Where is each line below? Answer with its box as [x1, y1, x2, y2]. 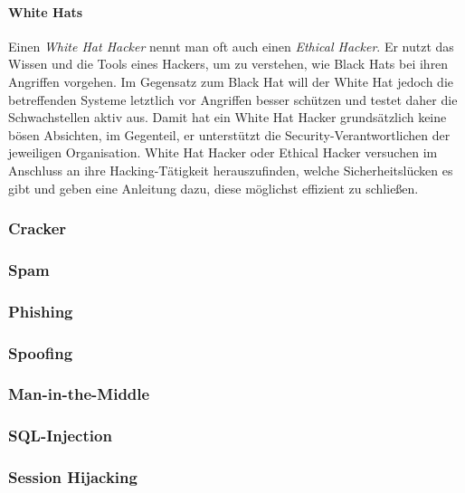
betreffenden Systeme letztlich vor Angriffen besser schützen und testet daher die [8, 90, 458, 109]
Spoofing [8, 341, 73, 364]
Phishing [8, 299, 73, 322]
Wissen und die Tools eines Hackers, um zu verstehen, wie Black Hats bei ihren [8, 54, 449, 73]
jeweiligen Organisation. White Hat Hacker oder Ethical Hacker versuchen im [8, 143, 438, 162]
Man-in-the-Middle [8, 383, 150, 405]
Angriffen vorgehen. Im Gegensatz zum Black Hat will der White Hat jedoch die [8, 71, 453, 90]
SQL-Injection [8, 424, 112, 447]
